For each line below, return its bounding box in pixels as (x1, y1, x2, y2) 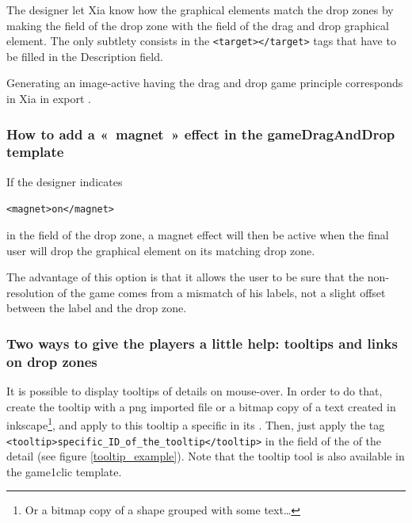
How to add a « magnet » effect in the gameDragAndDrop (6, 124, 395, 143)
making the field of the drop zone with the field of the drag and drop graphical (6, 17, 389, 33)
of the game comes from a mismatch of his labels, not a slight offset (57, 284, 386, 300)
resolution (6, 284, 55, 300)
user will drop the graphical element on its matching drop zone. (6, 242, 315, 258)
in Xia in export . (6, 90, 92, 107)
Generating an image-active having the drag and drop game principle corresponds (6, 74, 403, 91)
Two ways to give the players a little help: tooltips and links (6, 333, 398, 353)
